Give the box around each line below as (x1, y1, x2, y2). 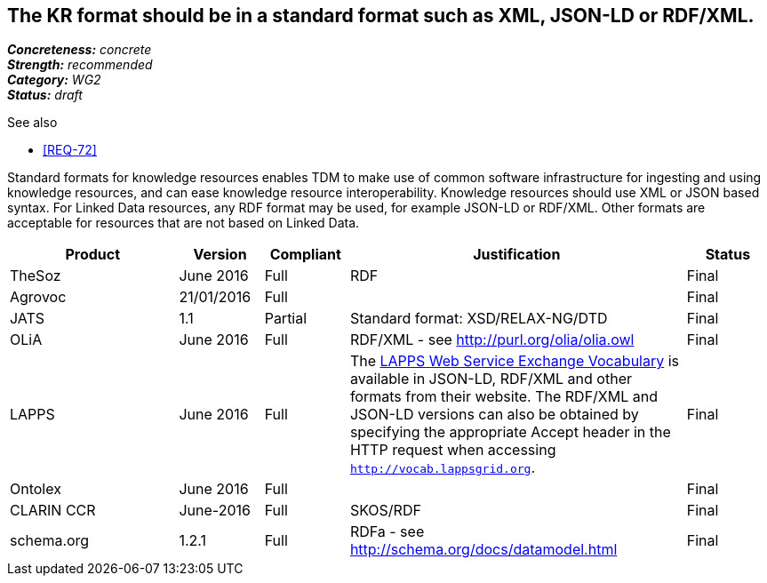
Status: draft (7, 87, 83, 103)
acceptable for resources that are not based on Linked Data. (7, 215, 360, 231)
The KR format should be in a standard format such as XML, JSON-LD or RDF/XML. (7, 4, 755, 27)
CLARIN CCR (10, 501, 96, 520)
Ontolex (10, 480, 61, 499)
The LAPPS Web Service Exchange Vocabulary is (349, 352, 680, 371)
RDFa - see (349, 523, 425, 541)
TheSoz (10, 267, 61, 285)
